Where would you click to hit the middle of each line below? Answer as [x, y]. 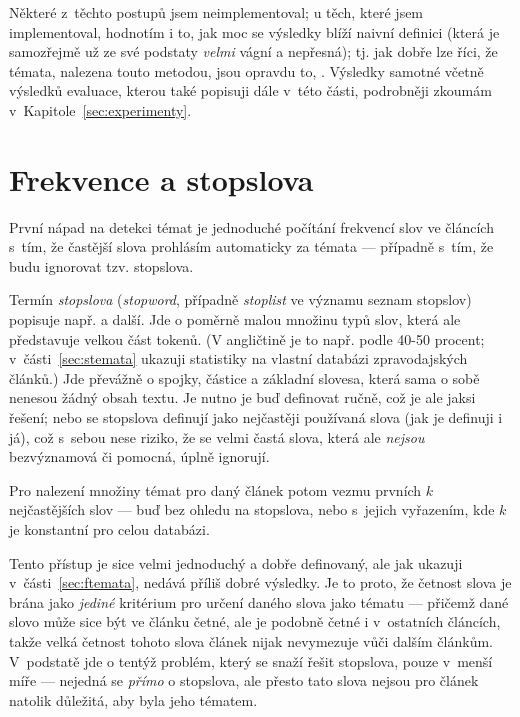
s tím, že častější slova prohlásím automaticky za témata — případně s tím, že [251, 246]
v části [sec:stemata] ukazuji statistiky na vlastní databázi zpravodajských [238, 358]
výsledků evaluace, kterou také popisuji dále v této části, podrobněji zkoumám [250, 90]
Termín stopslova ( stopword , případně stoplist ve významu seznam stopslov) [240, 299]
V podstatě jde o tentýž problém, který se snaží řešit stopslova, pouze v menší [251, 660]
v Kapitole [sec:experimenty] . [100, 109]
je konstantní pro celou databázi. [109, 529]
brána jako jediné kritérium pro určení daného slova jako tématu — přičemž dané [259, 601]
